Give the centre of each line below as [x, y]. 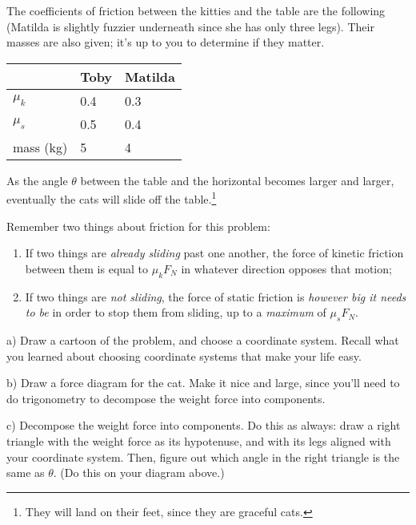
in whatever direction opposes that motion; [286, 268]
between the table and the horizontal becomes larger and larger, [237, 180]
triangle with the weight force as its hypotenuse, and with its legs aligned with [199, 440]
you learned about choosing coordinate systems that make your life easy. [184, 355]
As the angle [37, 180]
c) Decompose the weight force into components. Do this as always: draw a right [204, 425]
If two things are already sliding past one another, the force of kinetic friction [214, 253]
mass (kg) [40, 147]
